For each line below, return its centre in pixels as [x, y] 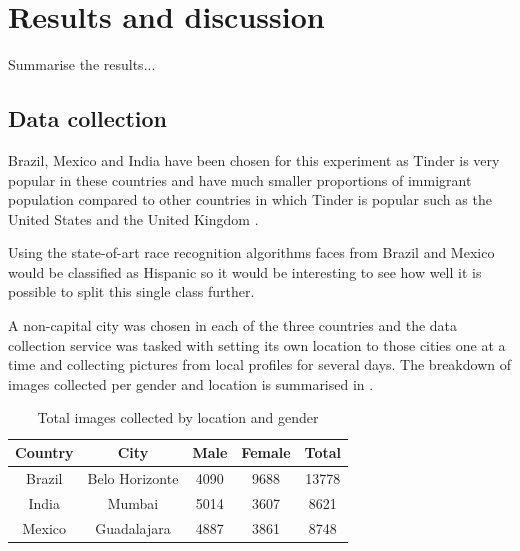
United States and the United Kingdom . [133, 218]
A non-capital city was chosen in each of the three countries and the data [233, 325]
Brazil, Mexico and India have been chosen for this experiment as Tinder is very [254, 159]
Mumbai [133, 502]
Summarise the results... [82, 64]
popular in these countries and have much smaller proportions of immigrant [240, 179]
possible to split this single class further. [131, 291]
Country [44, 452]
